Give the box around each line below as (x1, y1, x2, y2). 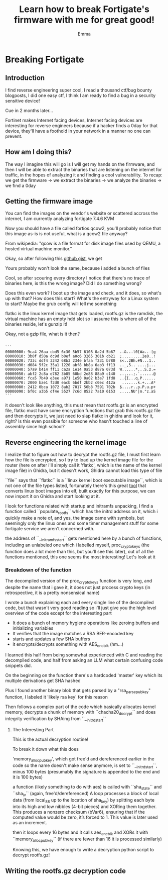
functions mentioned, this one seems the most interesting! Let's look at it (5, 554, 155, 560)
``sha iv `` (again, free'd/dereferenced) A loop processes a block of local (12, 791, 159, 798)
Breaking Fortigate (5, 54, 84, 65)
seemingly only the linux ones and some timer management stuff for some (5, 520, 159, 526)
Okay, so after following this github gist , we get (5, 255, 102, 262)
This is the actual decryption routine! (12, 736, 89, 742)
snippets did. (5, 662, 32, 669)
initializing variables (12, 625, 54, 631)
